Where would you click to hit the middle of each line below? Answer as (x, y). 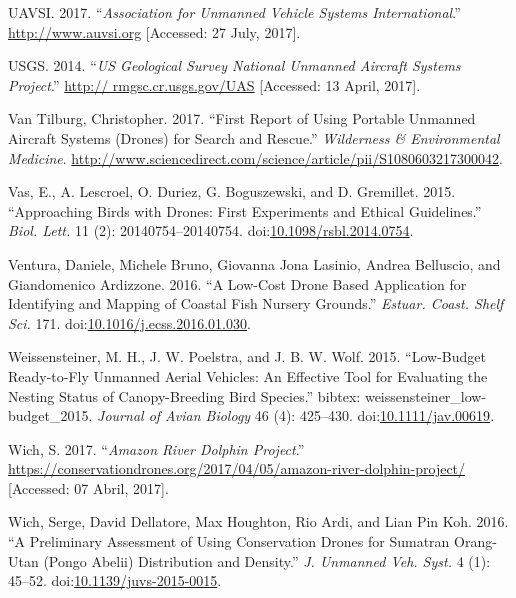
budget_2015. (50, 415)
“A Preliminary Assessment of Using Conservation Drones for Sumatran (229, 541)
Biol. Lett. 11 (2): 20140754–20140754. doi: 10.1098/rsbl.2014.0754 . (211, 230)
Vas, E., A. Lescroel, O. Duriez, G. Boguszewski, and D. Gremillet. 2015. (232, 191)
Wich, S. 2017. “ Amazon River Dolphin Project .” (156, 448)
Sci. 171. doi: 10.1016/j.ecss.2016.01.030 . (129, 322)
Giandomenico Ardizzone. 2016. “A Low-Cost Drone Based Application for (237, 283)
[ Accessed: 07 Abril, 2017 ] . (88, 487)
